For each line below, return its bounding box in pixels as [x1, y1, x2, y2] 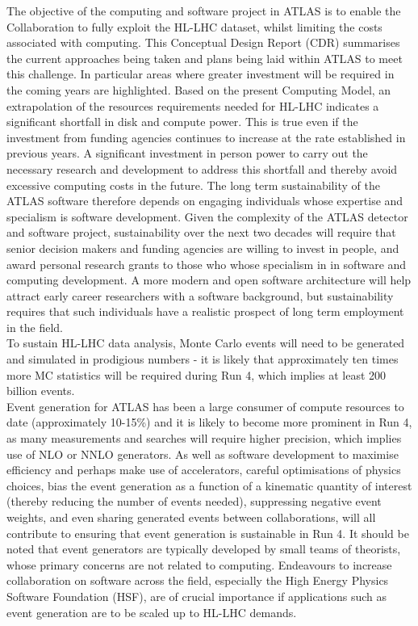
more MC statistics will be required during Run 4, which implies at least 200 [6, 366, 387, 383]
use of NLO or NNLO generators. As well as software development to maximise [6, 445, 399, 462]
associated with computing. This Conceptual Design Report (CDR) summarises [6, 34, 400, 51]
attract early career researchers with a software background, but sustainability [6, 287, 394, 304]
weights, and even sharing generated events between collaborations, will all [6, 509, 376, 525]
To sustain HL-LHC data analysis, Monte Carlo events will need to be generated [6, 334, 405, 351]
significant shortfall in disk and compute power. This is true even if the [6, 113, 358, 130]
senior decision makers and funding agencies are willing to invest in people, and [6, 239, 399, 256]
